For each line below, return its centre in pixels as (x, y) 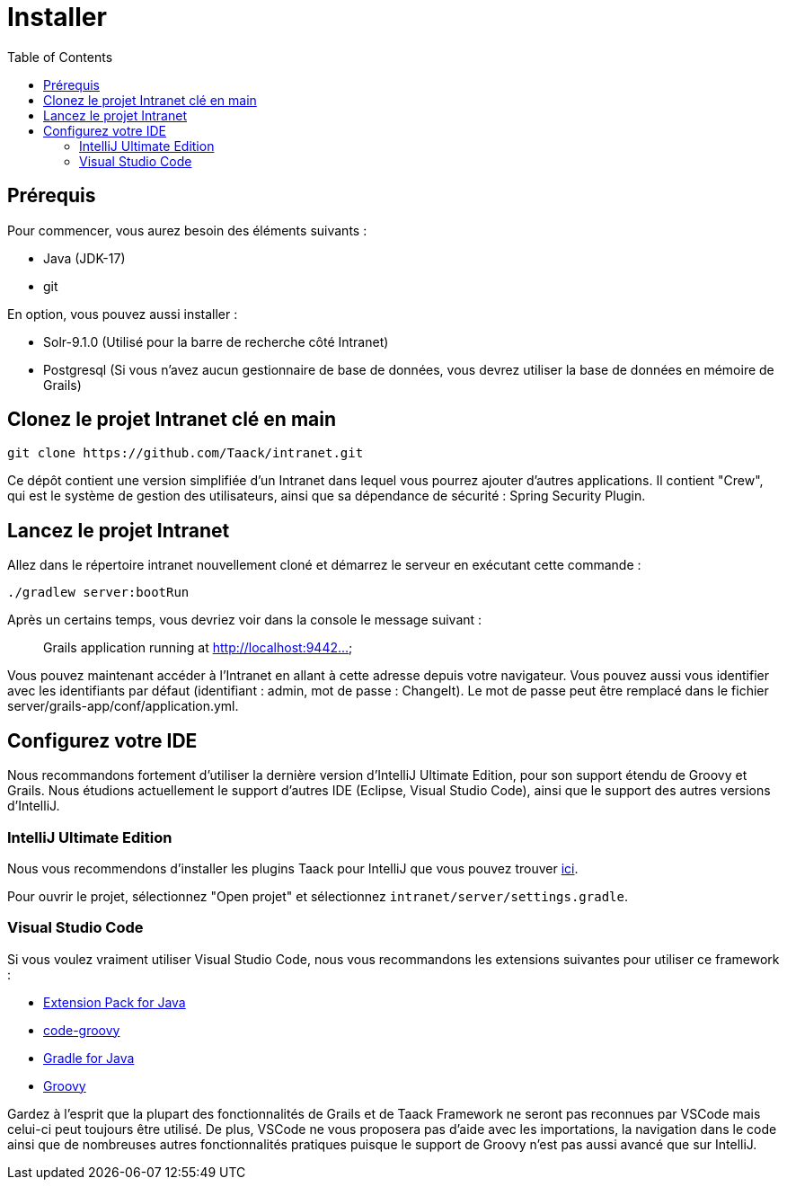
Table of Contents (60, 57)
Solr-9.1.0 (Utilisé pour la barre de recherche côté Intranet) (216, 341)
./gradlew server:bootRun (98, 593)
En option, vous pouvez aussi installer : (123, 314)
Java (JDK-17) (84, 258)
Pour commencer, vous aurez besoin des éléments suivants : (187, 230)
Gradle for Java (89, 1058)
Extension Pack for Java (115, 1002)
